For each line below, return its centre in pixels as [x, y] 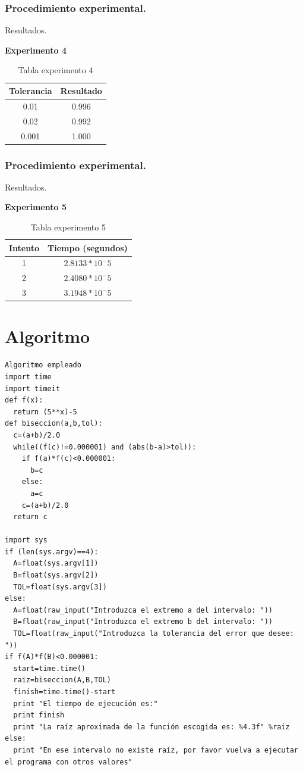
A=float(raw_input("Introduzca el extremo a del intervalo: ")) [143, 610]
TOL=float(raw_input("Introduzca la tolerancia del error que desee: [154, 634]
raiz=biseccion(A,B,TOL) [62, 680]
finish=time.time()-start [64, 692]
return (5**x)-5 [45, 412]
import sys [26, 540]
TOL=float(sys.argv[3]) [60, 587]
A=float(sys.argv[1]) [56, 564]
